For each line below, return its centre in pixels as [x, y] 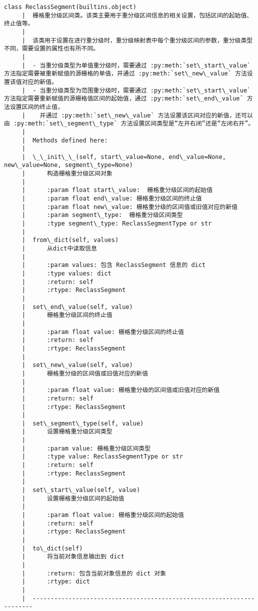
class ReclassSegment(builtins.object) [70, 7]
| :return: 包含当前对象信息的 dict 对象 [94, 573]
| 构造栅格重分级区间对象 [67, 174]
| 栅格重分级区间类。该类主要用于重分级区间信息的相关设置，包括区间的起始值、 [137, 15]
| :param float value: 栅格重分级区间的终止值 [103, 332]
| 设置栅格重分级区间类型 [67, 432]
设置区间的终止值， [36, 107]
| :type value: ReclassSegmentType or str [102, 457]
